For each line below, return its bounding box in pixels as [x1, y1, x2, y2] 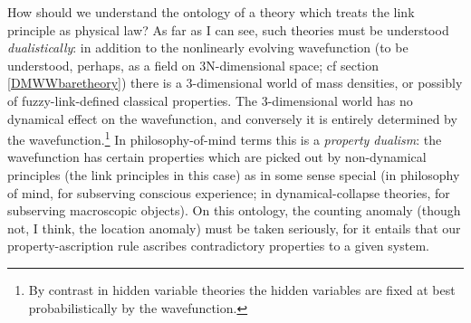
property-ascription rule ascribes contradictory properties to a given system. [7, 236, 429, 255]
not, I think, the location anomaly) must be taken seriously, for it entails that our [7, 218, 461, 237]
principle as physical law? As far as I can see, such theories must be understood [7, 20, 449, 39]
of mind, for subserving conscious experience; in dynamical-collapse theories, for [7, 183, 450, 202]
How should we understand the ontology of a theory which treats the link [7, 3, 415, 21]
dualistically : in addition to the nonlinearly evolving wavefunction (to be [7, 38, 409, 57]
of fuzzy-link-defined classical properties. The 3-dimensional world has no [7, 90, 413, 109]
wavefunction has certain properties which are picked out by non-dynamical [7, 147, 427, 166]
